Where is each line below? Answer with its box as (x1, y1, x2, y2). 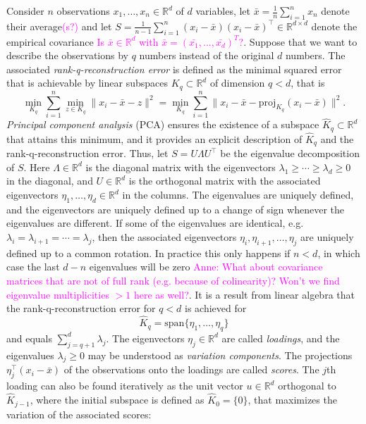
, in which (317, 245, 360, 260)
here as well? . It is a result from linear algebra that (133, 287, 355, 301)
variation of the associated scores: (6, 406, 152, 421)
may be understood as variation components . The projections (87, 347, 353, 362)
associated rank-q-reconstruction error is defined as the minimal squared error (6, 61, 342, 76)
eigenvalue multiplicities (6, 287, 109, 301)
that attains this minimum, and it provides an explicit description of (6, 131, 303, 146)
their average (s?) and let (6, 18, 112, 33)
